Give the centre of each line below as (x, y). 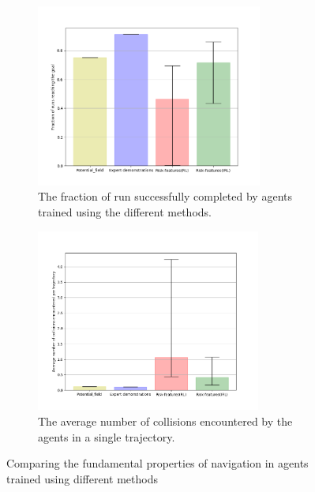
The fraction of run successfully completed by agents (165, 196)
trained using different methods (82, 478)
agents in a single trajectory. (107, 436)
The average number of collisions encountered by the (165, 421)
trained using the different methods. (125, 211)
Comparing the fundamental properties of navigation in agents (157, 463)
